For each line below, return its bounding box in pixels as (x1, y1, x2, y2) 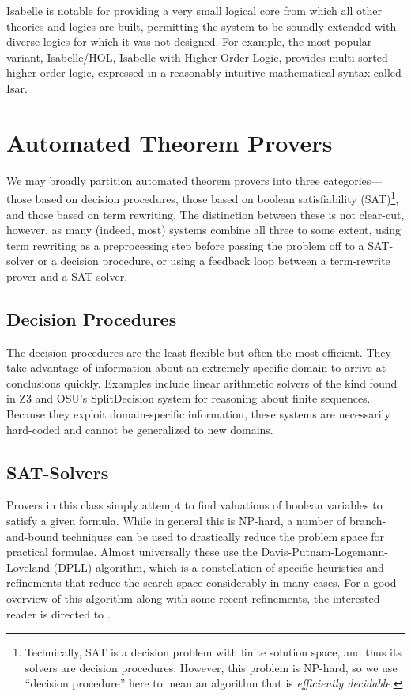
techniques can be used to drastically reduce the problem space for (62, 528, 385, 544)
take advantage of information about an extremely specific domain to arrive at (6, 359, 386, 376)
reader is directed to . (6, 605, 111, 622)
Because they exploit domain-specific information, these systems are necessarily (6, 406, 390, 422)
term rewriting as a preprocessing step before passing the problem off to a (6, 236, 364, 253)
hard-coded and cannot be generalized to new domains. (6, 421, 273, 437)
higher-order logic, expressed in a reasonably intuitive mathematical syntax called (6, 64, 402, 81)
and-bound (6, 528, 58, 544)
